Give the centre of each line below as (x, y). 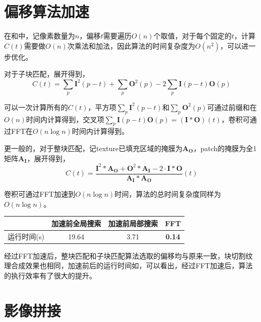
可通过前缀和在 (232, 107)
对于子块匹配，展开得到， (47, 74)
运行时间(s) (26, 236)
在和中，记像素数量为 (40, 36)
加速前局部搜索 (133, 223)
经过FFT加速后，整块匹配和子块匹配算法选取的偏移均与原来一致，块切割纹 (128, 255)
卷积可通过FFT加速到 (40, 194)
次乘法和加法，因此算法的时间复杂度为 (132, 45)
